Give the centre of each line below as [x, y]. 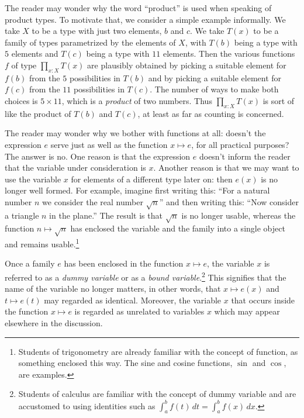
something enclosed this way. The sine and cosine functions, [125, 363]
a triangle [22, 215]
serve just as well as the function [109, 144]
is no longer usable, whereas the [239, 215]
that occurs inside [263, 300]
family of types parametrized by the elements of [90, 42]
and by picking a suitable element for [215, 77]
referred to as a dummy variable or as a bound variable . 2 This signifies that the [146, 276]
